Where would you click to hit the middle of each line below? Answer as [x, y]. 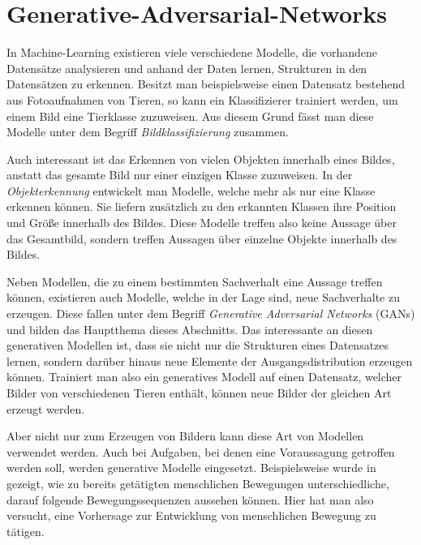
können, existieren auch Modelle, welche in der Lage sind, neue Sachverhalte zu [203, 297]
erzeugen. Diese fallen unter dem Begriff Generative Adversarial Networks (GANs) [211, 313]
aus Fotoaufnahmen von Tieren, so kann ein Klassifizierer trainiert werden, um [202, 99]
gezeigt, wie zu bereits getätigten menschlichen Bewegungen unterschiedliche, [198, 483]
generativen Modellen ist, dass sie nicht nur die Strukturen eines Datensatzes [198, 345]
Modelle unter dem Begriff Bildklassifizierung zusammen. [148, 132]
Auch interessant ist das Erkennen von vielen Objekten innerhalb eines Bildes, [201, 159]
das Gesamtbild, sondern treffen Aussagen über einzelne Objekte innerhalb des [202, 238]
